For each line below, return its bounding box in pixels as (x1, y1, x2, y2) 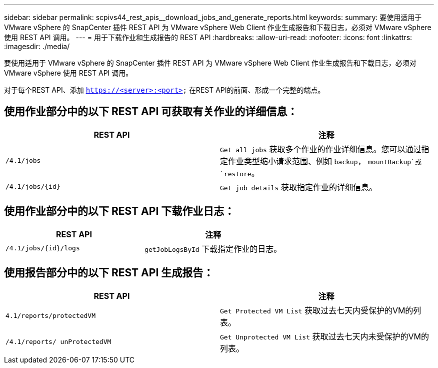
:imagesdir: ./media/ (4, 42, 70, 51)
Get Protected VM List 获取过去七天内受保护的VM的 (220, 305, 413, 315)
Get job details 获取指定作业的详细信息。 (220, 182, 377, 192)
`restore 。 (220, 168, 259, 178)
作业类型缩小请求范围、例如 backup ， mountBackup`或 (228, 156, 421, 166)
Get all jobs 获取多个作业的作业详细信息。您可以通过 (220, 144, 421, 154)
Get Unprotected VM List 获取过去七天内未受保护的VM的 (220, 331, 429, 341)
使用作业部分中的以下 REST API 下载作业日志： (4, 205, 235, 218)
